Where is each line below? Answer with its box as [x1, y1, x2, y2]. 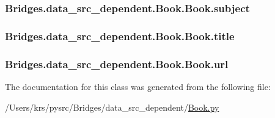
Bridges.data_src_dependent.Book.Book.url [5, 56, 229, 71]
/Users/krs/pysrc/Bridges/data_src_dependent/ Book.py [5, 100, 219, 113]
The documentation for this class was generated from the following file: [5, 80, 271, 92]
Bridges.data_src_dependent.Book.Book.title [5, 28, 235, 43]
